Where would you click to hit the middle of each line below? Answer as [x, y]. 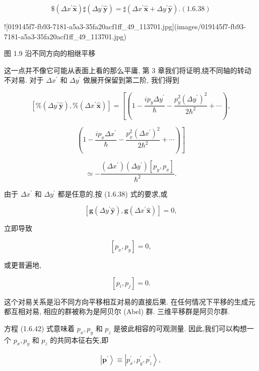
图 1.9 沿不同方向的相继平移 [50, 53]
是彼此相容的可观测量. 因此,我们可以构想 [180, 328]
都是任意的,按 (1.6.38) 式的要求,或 [113, 193]
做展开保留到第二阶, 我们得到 [131, 80]
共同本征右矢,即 [83, 339]
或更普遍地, [23, 265]
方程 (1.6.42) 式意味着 [39, 328]
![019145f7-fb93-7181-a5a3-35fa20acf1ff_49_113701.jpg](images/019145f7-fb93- [125, 26]
